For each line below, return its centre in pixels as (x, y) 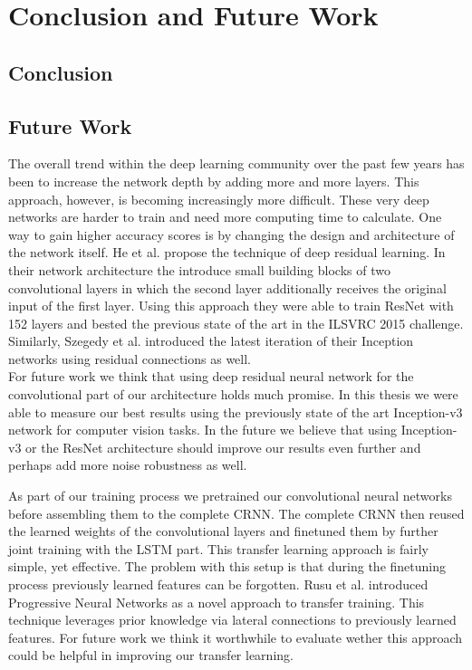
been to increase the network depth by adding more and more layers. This (214, 181)
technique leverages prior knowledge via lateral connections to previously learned (232, 620)
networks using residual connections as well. (130, 358)
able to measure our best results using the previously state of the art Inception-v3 (236, 412)
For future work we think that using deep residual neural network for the (211, 376)
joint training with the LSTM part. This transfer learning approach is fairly (218, 548)
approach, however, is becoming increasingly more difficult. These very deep (219, 199)
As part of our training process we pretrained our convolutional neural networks (230, 496)
